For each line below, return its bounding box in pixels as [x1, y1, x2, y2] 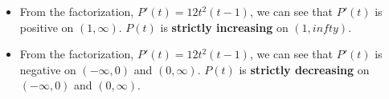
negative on [19, 61, 76, 77]
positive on [19, 18, 74, 35]
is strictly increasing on [160, 18, 289, 35]
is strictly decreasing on [239, 61, 370, 77]
